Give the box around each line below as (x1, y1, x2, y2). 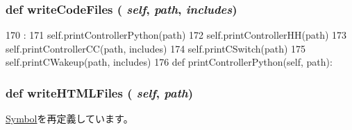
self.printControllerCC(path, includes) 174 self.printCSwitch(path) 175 (6, 41, 306, 55)
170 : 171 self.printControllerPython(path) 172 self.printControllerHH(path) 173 (6, 28, 347, 42)
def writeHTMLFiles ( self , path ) (6, 84, 193, 101)
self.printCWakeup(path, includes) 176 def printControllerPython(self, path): (6, 55, 333, 69)
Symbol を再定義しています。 (6, 111, 133, 126)
